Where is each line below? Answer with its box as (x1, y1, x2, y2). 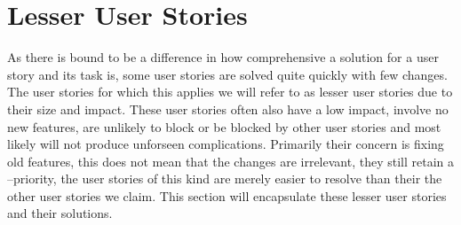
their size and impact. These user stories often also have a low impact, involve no (7, 99, 449, 118)
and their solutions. (7, 204, 113, 222)
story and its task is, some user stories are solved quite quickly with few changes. (7, 65, 448, 83)
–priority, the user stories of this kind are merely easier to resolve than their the (7, 169, 442, 188)
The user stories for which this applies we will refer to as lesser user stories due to (7, 82, 453, 101)
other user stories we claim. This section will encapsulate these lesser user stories (7, 186, 447, 205)
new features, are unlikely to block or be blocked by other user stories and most (7, 117, 441, 136)
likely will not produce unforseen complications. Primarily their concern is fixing (7, 135, 444, 153)
